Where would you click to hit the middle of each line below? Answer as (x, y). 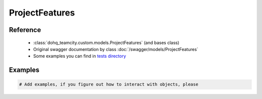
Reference (25, 30)
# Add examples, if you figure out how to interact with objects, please (109, 84)
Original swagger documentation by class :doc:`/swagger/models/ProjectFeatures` (116, 49)
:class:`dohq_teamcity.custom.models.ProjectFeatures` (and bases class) (106, 42)
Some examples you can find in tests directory (80, 56)
